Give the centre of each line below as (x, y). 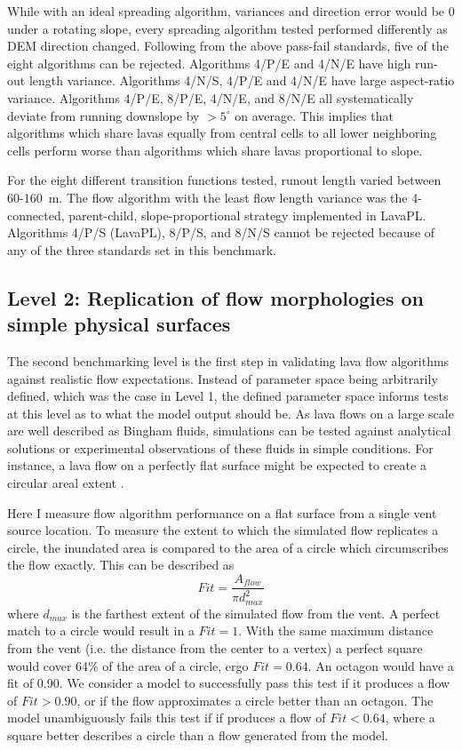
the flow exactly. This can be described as (121, 565)
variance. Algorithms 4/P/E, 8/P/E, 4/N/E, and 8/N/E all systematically (211, 97)
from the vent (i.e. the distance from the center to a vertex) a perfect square (215, 648)
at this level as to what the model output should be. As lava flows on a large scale (231, 413)
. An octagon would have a (381, 665)
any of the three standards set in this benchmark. (142, 249)
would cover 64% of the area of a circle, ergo (128, 665)
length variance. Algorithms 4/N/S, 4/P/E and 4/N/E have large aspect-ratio (242, 80)
